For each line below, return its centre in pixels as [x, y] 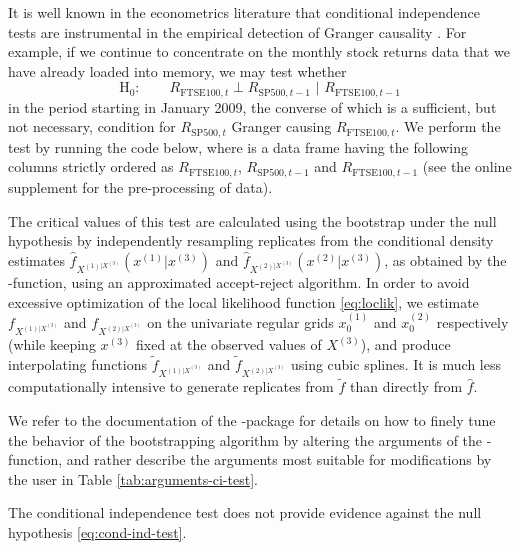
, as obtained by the [445, 259]
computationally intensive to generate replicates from [171, 386]
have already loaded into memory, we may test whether [177, 70]
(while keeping [52, 344]
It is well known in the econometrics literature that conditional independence [244, 12]
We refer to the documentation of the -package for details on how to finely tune [252, 420]
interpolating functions [77, 363]
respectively [472, 321]
